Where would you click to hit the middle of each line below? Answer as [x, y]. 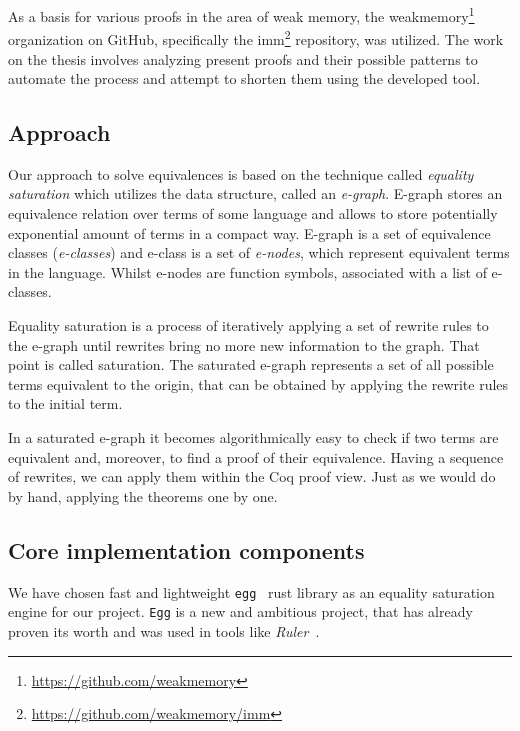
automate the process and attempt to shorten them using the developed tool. [244, 78]
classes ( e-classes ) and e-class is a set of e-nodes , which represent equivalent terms [259, 252]
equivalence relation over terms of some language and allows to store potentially [253, 213]
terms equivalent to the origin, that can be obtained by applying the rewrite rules [258, 383]
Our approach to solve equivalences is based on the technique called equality [241, 173]
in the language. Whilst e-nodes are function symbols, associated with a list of [247, 271]
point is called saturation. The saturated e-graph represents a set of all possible [251, 364]
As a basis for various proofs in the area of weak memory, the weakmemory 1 [241, 14]
